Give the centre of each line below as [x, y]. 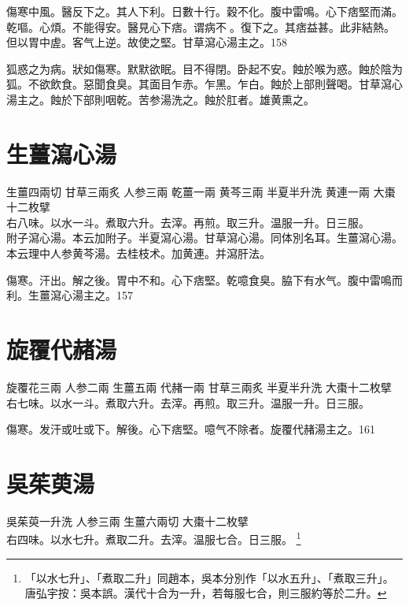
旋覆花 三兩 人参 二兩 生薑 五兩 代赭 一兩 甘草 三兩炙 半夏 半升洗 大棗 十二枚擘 [199, 387]
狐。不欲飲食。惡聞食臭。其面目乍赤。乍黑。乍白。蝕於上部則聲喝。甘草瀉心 [204, 84]
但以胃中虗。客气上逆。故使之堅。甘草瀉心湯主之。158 [147, 42]
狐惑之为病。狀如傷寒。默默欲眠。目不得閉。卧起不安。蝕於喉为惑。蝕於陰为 [204, 68]
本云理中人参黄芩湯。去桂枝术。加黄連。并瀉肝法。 [138, 253]
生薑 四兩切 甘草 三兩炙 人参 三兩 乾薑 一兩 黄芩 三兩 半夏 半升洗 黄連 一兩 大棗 [201, 191]
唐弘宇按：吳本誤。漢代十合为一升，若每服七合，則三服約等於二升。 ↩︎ [206, 593]
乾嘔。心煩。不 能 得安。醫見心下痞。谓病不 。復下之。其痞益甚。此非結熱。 [201, 26]
